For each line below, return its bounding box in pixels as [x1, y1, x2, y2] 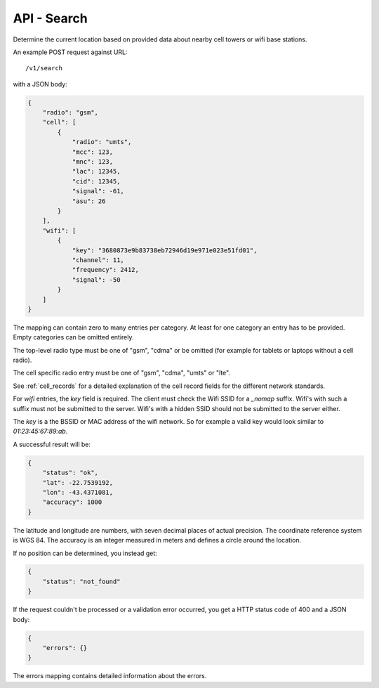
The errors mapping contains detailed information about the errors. [13, 672, 207, 680]
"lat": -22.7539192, [42, 479, 114, 486]
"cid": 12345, [72, 177, 121, 186]
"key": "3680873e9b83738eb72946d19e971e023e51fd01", [72, 246, 258, 254]
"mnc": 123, [72, 158, 114, 166]
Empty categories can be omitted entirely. [13, 333, 134, 342]
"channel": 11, [72, 256, 124, 264]
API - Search [13, 11, 88, 26]
